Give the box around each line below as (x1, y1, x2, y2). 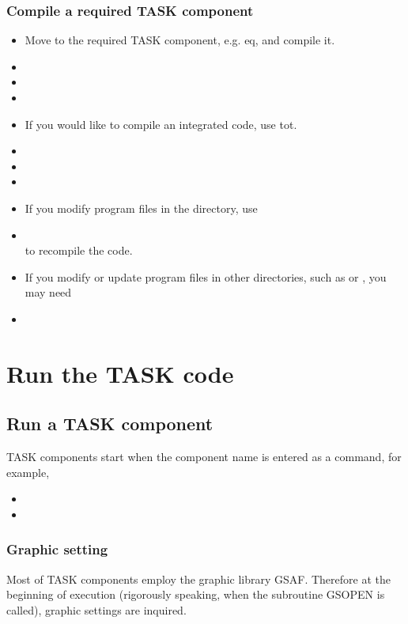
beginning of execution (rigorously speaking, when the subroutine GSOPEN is (6, 586, 385, 603)
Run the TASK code (6, 357, 234, 389)
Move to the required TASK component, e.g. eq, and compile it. (25, 32, 335, 48)
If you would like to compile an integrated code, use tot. (25, 115, 297, 132)
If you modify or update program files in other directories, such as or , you (25, 268, 387, 285)
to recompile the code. (25, 242, 133, 259)
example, (6, 463, 50, 480)
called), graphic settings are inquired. (6, 601, 187, 618)
